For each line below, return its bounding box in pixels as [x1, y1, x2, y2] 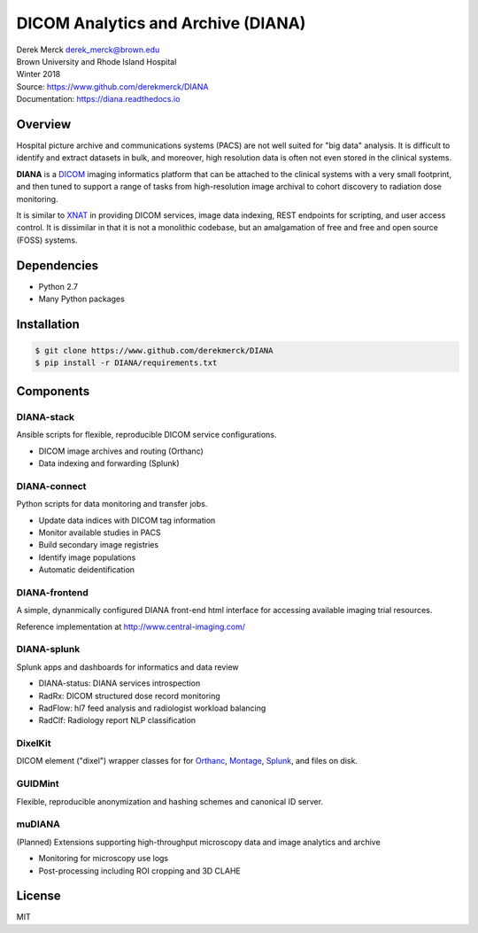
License [16, 889, 61, 904]
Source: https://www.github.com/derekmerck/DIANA [16, 81, 209, 92]
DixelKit [16, 737, 51, 750]
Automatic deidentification [38, 564, 135, 575]
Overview [16, 116, 72, 132]
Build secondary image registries [38, 540, 159, 550]
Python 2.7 [38, 281, 79, 292]
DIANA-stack [16, 410, 75, 423]
